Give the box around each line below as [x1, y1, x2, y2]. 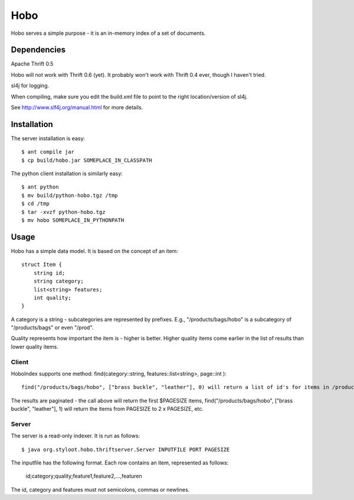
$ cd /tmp [21, 200, 50, 207]
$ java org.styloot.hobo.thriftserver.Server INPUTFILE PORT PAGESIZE [21, 446, 230, 453]
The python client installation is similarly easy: [11, 170, 123, 177]
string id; [33, 270, 65, 276]
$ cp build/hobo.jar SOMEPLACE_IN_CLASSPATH [21, 157, 153, 164]
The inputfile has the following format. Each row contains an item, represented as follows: [11, 459, 229, 466]
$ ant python [21, 184, 59, 190]
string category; [33, 278, 84, 285]
